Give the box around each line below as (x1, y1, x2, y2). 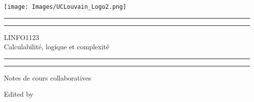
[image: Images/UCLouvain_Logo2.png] (4, 3, 127, 10)
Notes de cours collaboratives (4, 72, 91, 82)
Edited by (4, 89, 34, 99)
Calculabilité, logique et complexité (4, 41, 109, 52)
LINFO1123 (4, 32, 39, 42)
